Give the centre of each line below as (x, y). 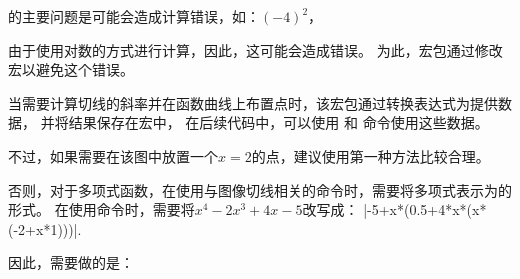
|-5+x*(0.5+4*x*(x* (425, 209)
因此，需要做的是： (71, 262)
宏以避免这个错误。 (71, 69)
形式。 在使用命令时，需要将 (101, 209)
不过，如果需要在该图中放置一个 (113, 155)
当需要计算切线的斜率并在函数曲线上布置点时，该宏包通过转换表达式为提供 (253, 102)
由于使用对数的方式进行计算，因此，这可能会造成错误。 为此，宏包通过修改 (255, 49)
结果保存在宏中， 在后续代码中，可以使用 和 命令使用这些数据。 (278, 122)
